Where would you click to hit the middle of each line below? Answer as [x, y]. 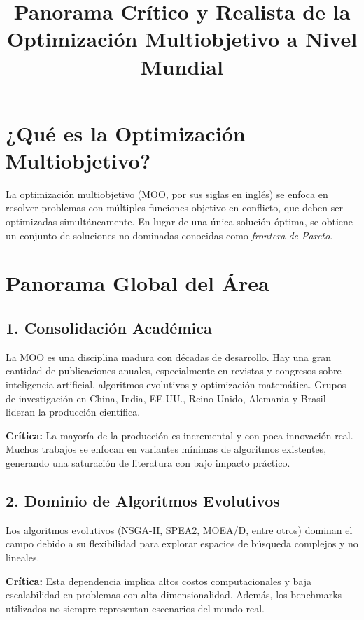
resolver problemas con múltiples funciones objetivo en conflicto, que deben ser [174, 207]
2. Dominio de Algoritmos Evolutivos [143, 500]
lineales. [23, 557]
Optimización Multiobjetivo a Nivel [182, 39]
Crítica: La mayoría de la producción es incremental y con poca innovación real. [180, 435]
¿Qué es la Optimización [126, 133]
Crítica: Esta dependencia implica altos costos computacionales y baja [159, 580]
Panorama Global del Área [138, 283]
